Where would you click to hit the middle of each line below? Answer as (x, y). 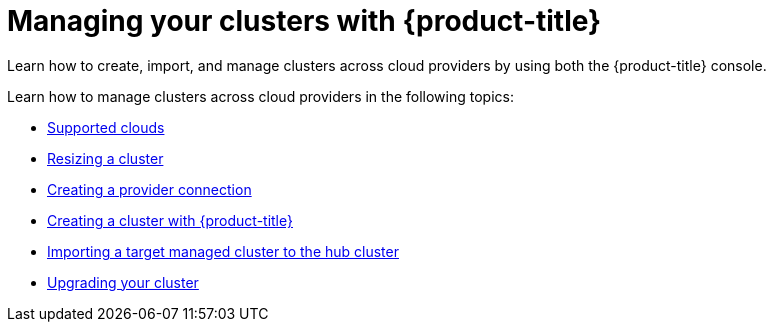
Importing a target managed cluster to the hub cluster (223, 251)
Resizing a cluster (105, 158)
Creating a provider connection (149, 189)
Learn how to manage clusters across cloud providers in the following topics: (260, 96)
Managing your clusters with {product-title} (304, 21)
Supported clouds (106, 127)
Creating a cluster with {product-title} (170, 220)
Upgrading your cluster (123, 282)
